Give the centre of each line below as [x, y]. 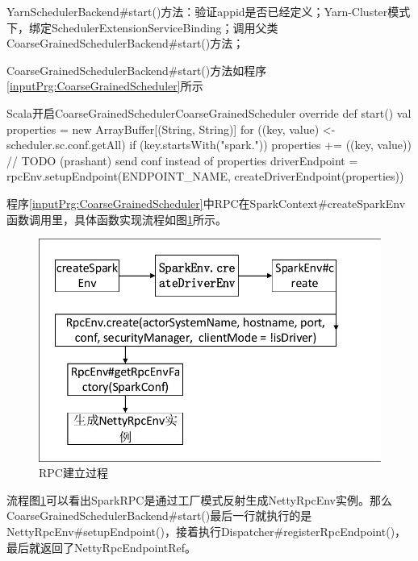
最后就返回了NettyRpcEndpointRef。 [102, 547]
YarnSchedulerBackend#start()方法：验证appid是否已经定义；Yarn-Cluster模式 [209, 11]
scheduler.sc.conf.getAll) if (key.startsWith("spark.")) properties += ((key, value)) [209, 145]
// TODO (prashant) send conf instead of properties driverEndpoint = [182, 160]
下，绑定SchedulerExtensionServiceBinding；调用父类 [142, 27]
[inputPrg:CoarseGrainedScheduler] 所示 [105, 86]
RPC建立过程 [73, 473]
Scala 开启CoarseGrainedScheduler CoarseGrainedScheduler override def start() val [209, 112]
